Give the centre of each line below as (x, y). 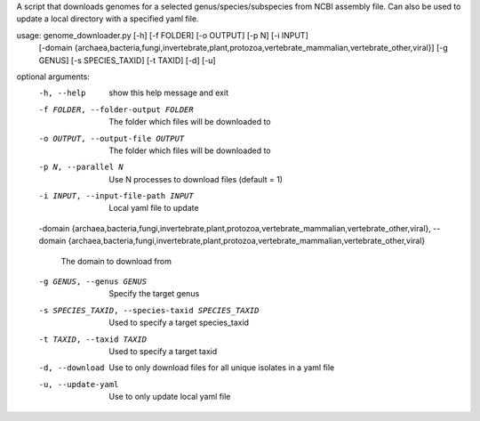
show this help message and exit (168, 93)
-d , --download (72, 368)
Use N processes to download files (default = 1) (196, 179)
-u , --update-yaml (79, 384)
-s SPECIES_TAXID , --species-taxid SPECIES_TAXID (149, 310)
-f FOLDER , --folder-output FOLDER (116, 109)
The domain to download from (116, 261)
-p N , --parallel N (81, 167)
